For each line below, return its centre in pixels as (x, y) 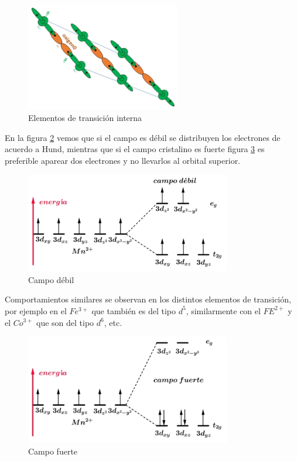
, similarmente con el (223, 310)
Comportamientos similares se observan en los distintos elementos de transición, (148, 299)
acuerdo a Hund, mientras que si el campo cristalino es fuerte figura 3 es (135, 149)
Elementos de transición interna (85, 118)
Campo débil (51, 279)
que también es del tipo (134, 310)
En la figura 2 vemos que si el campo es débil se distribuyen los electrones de (143, 137)
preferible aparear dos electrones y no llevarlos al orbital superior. (123, 160)
